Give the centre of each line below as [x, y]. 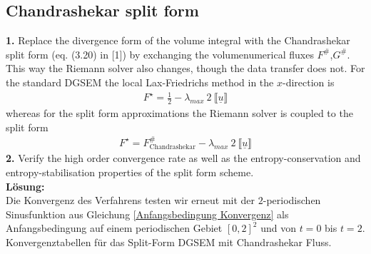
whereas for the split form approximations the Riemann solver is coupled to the [179, 112]
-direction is [308, 82]
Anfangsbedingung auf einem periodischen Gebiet [114, 228]
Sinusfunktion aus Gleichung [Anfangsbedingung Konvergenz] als [147, 214]
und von [278, 228]
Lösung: [25, 186]
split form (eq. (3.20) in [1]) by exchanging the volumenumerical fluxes [160, 54]
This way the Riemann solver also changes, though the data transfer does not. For [185, 68]
